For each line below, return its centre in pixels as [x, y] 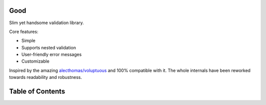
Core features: [24, 32]
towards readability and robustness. [46, 77]
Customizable [35, 61]
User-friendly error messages [51, 55]
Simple [28, 41]
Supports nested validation [49, 47]
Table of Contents [37, 91]
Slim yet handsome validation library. [47, 23]
